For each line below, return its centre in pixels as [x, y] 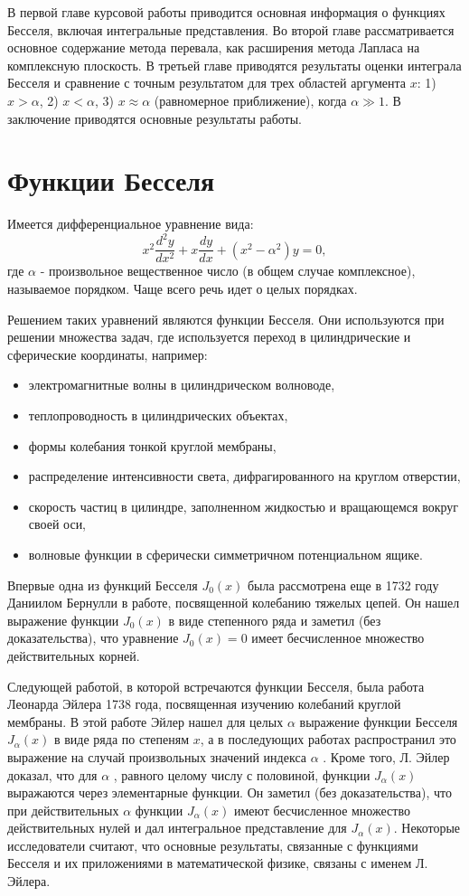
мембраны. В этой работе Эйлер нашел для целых [145, 721]
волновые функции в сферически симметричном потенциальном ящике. [225, 554]
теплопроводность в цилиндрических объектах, [158, 415]
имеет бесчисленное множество [338, 638]
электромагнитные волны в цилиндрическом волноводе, [182, 385]
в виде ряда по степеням [121, 739]
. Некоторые [427, 828]
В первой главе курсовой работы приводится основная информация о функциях [226, 12]
